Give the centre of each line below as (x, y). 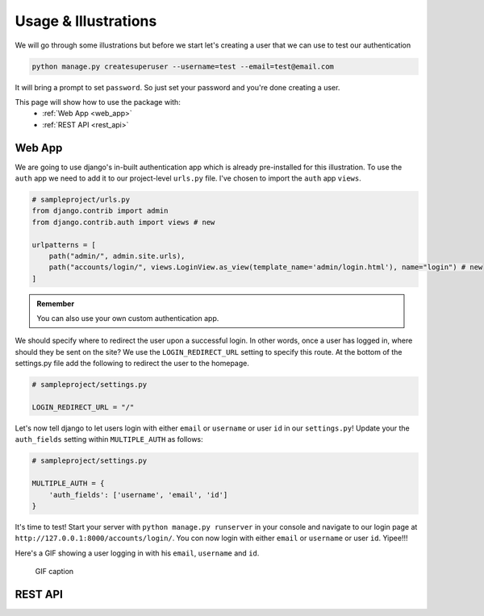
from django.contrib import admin (100, 211)
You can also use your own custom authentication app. (128, 318)
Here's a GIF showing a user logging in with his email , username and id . (137, 553)
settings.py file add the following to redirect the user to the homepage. (132, 364)
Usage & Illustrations (86, 21)
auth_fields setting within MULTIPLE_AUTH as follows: (109, 439)
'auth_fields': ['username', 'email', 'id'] (138, 495)
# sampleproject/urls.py (81, 199)
